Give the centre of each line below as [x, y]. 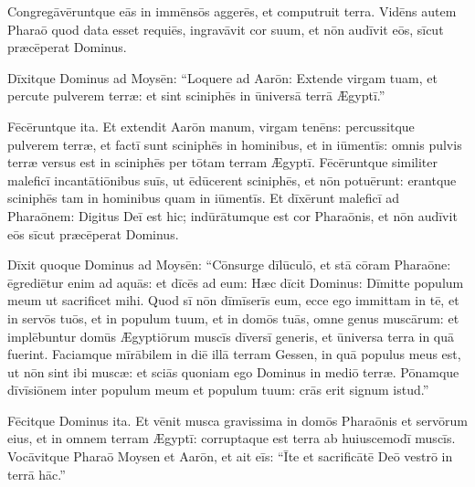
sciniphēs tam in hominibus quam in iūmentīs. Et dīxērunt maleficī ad [204, 198]
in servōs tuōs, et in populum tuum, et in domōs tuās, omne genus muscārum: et [233, 318]
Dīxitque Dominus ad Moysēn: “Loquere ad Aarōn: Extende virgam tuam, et [222, 77]
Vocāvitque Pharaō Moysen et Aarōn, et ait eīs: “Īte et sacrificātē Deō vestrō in [230, 456]
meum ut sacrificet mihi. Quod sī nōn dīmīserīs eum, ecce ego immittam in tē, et [233, 300]
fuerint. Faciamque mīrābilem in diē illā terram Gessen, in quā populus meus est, [234, 354]
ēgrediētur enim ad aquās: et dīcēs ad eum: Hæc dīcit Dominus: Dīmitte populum [236, 282]
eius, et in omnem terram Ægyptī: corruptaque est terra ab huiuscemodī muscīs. [232, 438]
